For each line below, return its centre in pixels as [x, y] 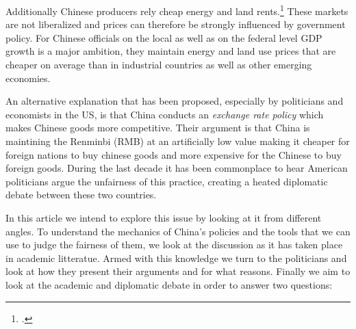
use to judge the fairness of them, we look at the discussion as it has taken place [174, 245]
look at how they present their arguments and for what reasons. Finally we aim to [178, 271]
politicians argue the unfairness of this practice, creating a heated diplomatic [167, 181]
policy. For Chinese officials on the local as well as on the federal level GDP [164, 37]
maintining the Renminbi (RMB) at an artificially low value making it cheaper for [178, 141]
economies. [28, 78]
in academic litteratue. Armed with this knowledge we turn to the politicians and [176, 258]
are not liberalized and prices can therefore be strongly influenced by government [176, 24]
